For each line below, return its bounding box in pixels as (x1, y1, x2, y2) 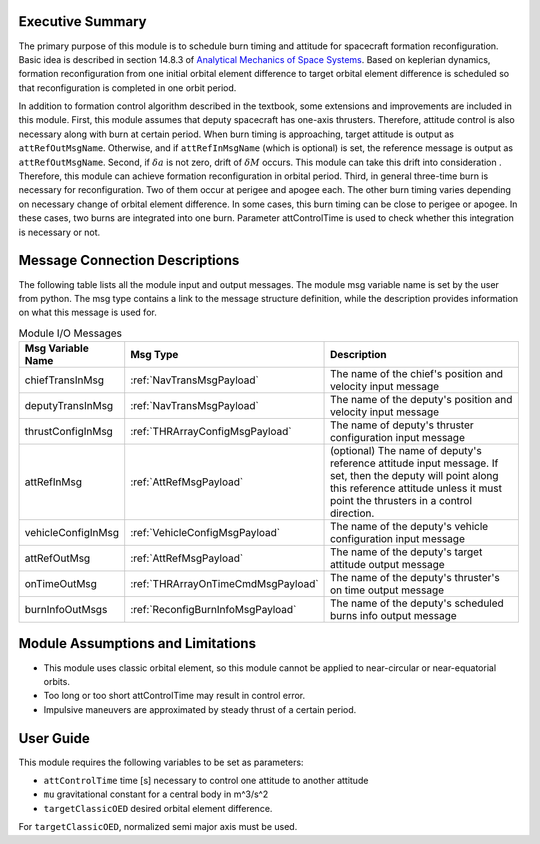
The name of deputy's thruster (330, 418, 474, 432)
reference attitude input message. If (330, 456, 499, 470)
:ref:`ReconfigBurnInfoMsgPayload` (130, 603, 297, 617)
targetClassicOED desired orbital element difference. (43, 802, 273, 814)
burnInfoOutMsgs (24, 603, 108, 617)
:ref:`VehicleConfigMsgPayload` (130, 526, 280, 540)
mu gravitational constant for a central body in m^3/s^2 (43, 788, 269, 800)
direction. (330, 506, 375, 520)
